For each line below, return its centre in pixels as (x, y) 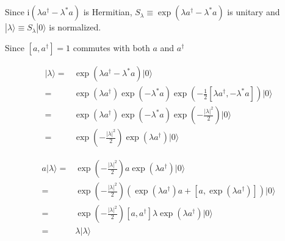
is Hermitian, (108, 12)
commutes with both (111, 48)
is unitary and (254, 12)
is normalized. (75, 27)
